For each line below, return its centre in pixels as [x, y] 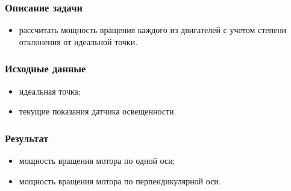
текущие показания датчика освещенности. [98, 111]
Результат [27, 138]
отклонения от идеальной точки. [78, 41]
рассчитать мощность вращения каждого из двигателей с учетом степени [153, 30]
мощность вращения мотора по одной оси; [97, 161]
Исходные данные [45, 68]
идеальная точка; [50, 91]
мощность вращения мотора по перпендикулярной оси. [120, 180]
